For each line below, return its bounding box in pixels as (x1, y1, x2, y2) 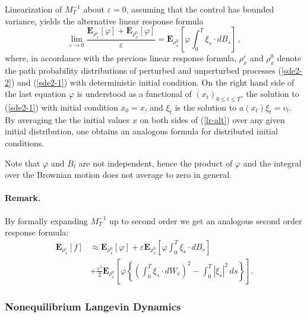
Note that (5, 156, 40, 169)
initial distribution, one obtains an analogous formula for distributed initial (5, 125, 278, 137)
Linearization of (5, 3, 62, 15)
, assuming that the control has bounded (126, 3, 274, 15)
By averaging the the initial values (5, 113, 130, 125)
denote (277, 52, 302, 64)
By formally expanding (5, 214, 88, 227)
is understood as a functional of (77, 87, 192, 100)
